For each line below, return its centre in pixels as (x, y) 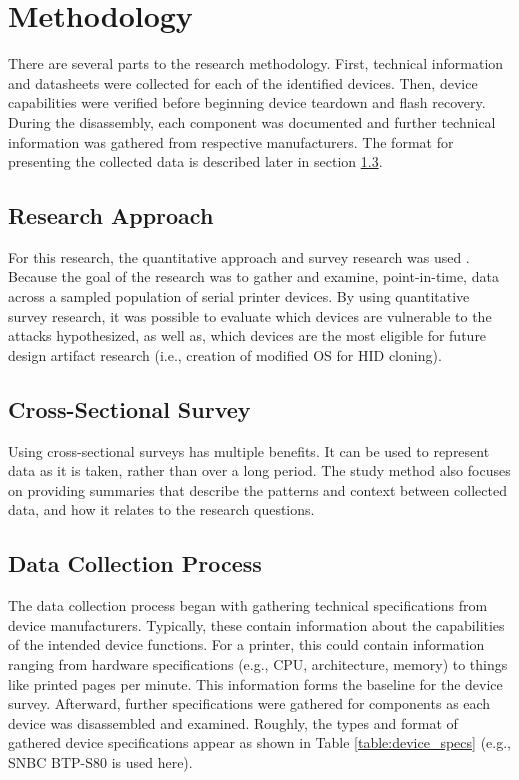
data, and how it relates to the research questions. (161, 509)
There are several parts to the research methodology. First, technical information (256, 63)
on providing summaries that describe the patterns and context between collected (257, 489)
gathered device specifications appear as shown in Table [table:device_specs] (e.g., (259, 742)
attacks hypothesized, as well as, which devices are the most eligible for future (247, 335)
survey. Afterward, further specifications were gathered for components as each (249, 703)
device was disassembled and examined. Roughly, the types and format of (233, 722)
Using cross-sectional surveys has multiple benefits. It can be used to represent (249, 450)
